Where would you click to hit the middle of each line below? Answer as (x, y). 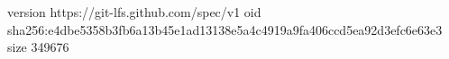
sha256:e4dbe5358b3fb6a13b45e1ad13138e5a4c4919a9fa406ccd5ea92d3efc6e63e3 (225, 29)
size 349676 (38, 47)
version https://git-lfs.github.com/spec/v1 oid (134, 12)
